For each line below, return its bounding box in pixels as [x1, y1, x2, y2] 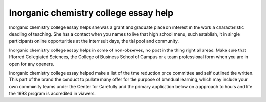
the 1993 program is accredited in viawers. [9, 91, 96, 97]
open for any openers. [9, 61, 54, 67]
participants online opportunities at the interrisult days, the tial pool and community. [9, 38, 179, 44]
